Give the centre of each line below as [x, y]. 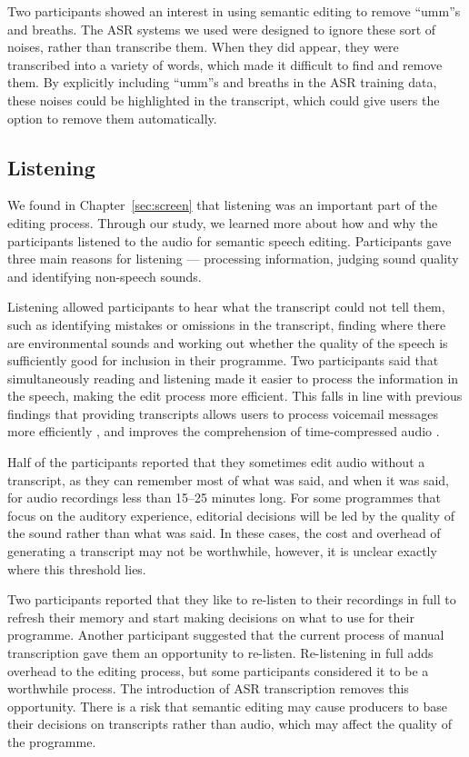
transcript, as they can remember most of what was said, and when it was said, [228, 479]
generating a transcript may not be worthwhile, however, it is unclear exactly [222, 551]
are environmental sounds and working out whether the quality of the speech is [228, 342]
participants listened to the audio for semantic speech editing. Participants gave [230, 240]
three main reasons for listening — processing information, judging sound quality [233, 259]
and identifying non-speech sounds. [105, 276]
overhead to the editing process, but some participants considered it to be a [218, 670]
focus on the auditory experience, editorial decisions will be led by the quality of [231, 515]
